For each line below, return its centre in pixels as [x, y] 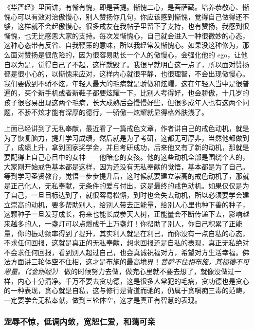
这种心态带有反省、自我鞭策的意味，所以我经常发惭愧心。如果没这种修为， [123, 45]
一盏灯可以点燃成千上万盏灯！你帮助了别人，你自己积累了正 [140, 224]
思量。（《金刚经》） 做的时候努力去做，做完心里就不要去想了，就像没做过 [119, 271]
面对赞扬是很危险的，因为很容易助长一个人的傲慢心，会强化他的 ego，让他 [129, 54]
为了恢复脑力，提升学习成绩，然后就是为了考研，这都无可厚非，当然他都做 [123, 137]
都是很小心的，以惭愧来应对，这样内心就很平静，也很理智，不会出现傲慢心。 [127, 74]
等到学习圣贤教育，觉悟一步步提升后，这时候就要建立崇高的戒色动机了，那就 [127, 176]
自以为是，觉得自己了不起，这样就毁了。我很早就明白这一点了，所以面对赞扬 [127, 64]
